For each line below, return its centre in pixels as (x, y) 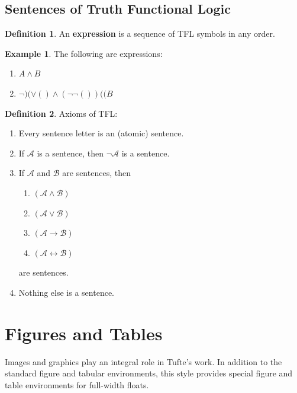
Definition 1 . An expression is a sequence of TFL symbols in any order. (140, 33)
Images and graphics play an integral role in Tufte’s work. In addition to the (143, 361)
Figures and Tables (84, 333)
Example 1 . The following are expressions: (84, 53)
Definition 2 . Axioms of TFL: (61, 113)
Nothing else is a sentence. (66, 292)
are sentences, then (96, 173)
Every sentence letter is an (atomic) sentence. (101, 133)
